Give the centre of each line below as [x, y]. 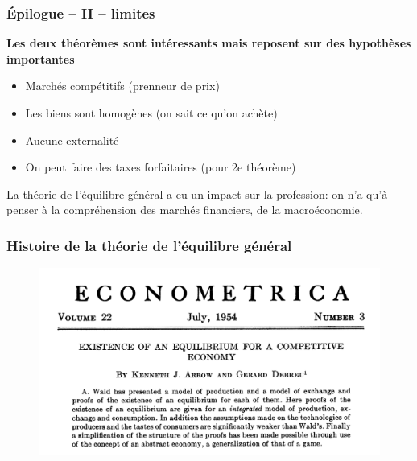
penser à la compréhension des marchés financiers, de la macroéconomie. [185, 210]
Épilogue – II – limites [81, 12]
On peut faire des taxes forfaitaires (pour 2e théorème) [161, 167]
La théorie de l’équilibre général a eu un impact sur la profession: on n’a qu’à [197, 193]
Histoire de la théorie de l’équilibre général [149, 245]
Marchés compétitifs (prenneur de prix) [122, 86]
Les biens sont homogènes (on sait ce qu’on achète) [151, 113]
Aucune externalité [72, 140]
